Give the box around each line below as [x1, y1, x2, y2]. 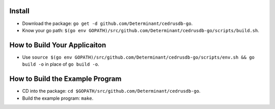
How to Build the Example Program [9, 74, 122, 84]
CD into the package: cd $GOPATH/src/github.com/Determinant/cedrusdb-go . [22, 88, 201, 94]
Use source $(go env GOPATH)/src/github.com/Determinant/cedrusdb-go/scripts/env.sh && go [22, 54, 255, 60]
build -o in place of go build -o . [22, 61, 99, 67]
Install [9, 7, 30, 15]
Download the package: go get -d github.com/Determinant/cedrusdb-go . [22, 20, 193, 26]
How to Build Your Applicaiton [9, 41, 106, 49]
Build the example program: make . [22, 95, 94, 101]
